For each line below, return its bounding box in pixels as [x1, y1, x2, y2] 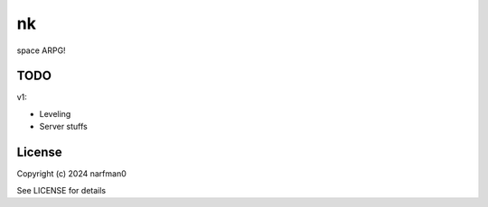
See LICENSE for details [16, 184, 107, 195]
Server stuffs [39, 121, 88, 132]
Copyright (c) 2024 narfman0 [16, 168, 127, 179]
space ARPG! [16, 45, 67, 56]
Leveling [39, 108, 71, 119]
